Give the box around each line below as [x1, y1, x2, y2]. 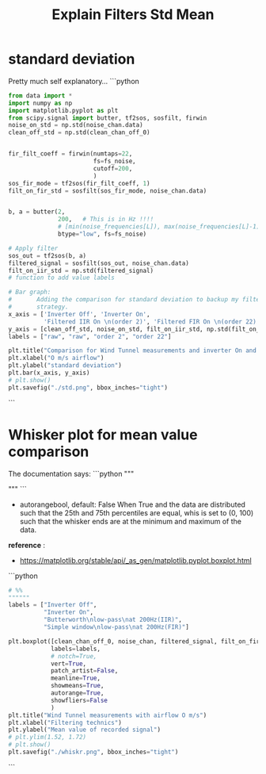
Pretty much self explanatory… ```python [8, 76, 140, 86]
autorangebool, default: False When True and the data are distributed [19, 500, 245, 509]
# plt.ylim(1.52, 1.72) [8, 734, 87, 741]
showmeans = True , [50, 682, 104, 690]
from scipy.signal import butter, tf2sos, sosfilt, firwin [8, 113, 207, 122]
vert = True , [50, 660, 87, 668]
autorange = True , [50, 689, 104, 697]
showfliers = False [50, 696, 108, 704]
